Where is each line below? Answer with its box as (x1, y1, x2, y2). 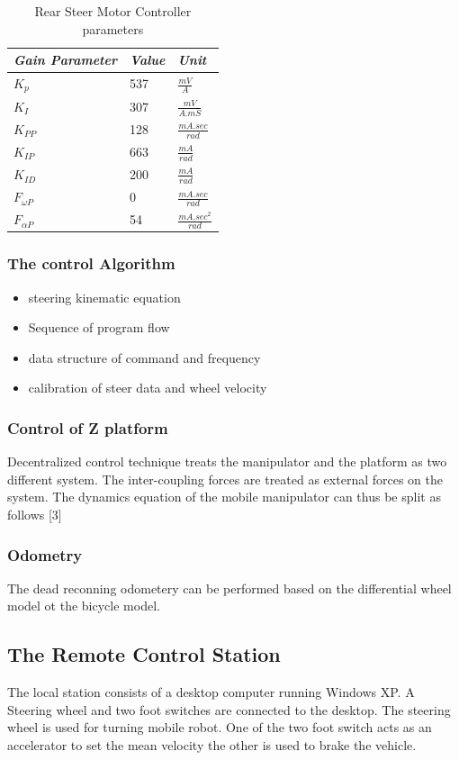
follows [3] (7, 505, 62, 524)
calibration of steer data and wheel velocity (28, 378, 267, 397)
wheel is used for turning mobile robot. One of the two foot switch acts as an (7, 718, 432, 737)
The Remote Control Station (7, 640, 281, 668)
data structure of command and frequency (28, 348, 261, 366)
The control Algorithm (7, 252, 175, 275)
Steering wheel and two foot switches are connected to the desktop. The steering (7, 700, 451, 719)
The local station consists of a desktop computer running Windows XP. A (7, 683, 415, 701)
